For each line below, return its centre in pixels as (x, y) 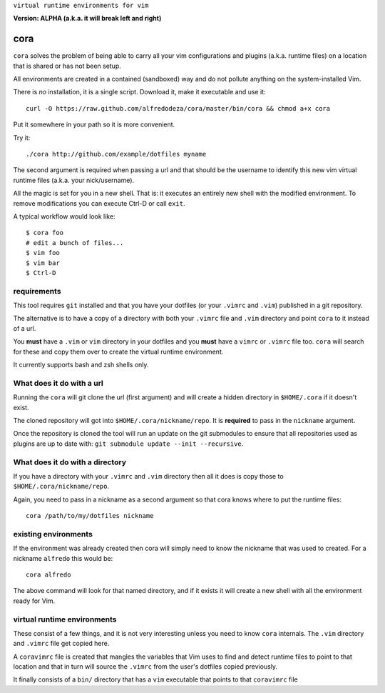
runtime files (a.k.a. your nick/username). (74, 180)
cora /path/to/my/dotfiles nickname (90, 516)
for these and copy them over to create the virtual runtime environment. (118, 352)
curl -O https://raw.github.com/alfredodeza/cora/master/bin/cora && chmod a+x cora (178, 108)
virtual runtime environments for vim (81, 5)
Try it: (22, 138)
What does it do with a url (58, 383)
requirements (37, 291)
